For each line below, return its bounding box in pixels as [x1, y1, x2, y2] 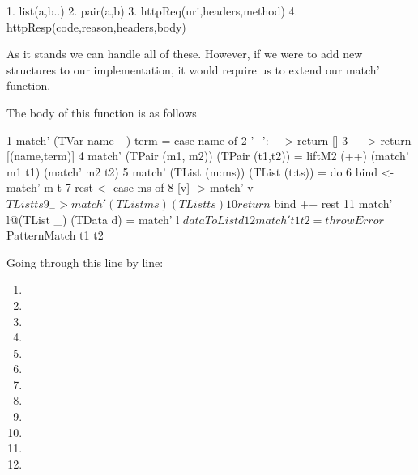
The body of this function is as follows [6, 104, 197, 121]
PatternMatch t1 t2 [6, 227, 104, 244]
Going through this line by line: [6, 253, 164, 270]
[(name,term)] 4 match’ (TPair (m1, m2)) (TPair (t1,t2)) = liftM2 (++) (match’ [6, 147, 409, 164]
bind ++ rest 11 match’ [274, 194, 393, 211]
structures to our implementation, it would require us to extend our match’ [6, 61, 380, 78]
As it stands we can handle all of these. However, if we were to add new [6, 45, 363, 62]
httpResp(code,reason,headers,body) [6, 18, 186, 35]
